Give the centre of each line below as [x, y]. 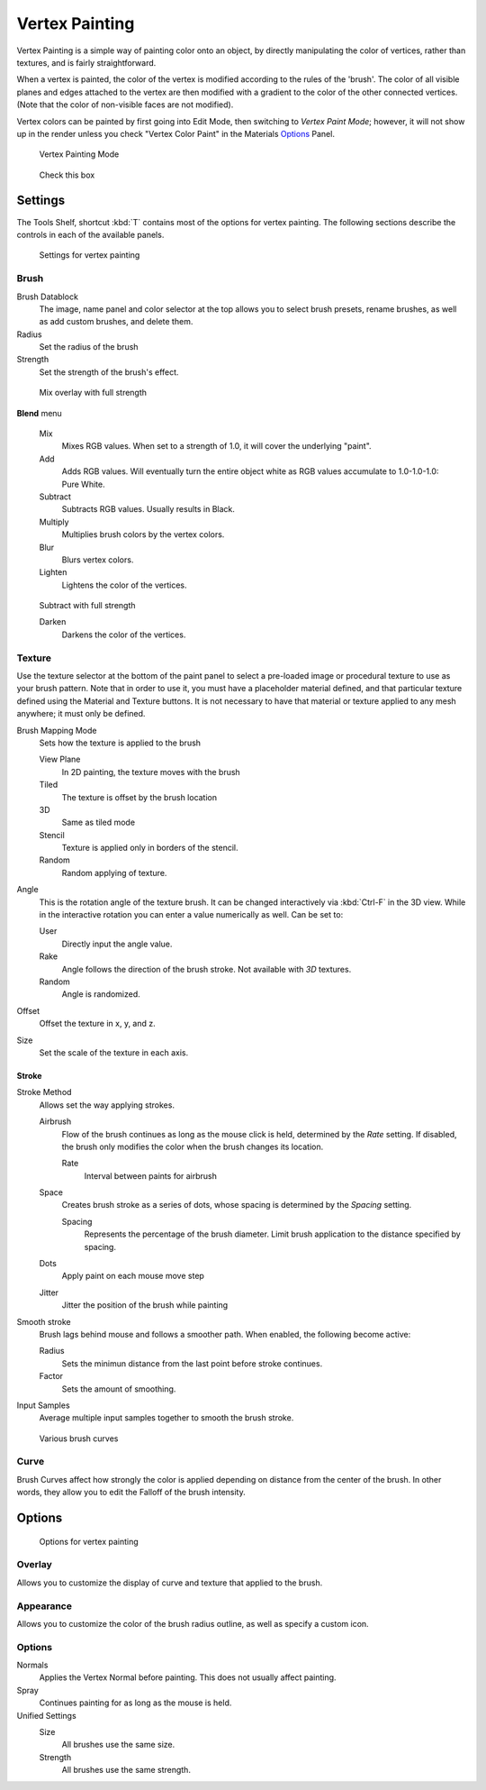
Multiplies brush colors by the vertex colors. [143, 534]
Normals [32, 1665]
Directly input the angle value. [117, 944]
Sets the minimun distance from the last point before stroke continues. [192, 1363]
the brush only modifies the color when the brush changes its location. [193, 1146]
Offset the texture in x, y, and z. [98, 1024]
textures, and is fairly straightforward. [86, 62]
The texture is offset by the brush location [139, 797]
